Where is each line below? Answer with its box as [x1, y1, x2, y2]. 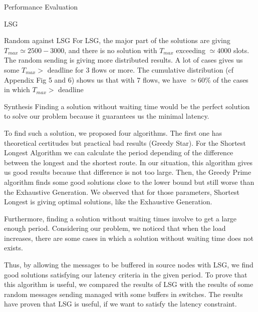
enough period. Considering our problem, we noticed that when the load [4, 223, 226, 233]
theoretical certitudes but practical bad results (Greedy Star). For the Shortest [4, 137, 246, 148]
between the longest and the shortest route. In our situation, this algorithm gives [4, 157, 253, 167]
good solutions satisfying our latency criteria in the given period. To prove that [4, 269, 247, 279]
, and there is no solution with [64, 45, 157, 55]
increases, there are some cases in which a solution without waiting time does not [4, 232, 253, 243]
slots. [233, 45, 249, 55]
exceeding [176, 45, 205, 55]
